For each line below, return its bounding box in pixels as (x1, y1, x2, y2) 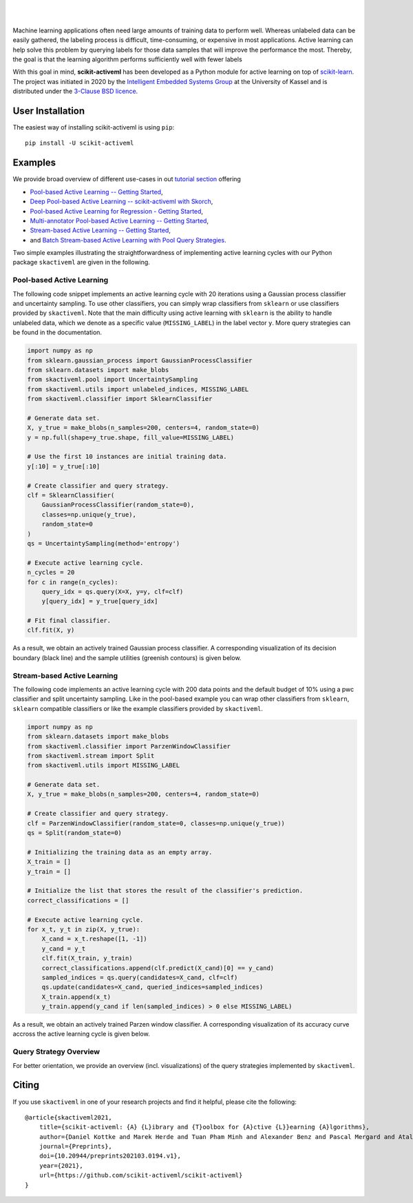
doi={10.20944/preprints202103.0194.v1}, (39, 1152, 182, 1160)
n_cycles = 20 (27, 568, 75, 577)
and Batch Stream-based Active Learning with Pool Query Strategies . (30, 236, 226, 244)
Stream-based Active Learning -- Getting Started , (30, 226, 171, 234)
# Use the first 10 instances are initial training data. (27, 453, 227, 461)
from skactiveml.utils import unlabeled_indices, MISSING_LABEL (27, 385, 249, 393)
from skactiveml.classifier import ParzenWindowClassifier (27, 742, 231, 750)
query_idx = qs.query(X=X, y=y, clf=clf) (41, 588, 184, 595)
